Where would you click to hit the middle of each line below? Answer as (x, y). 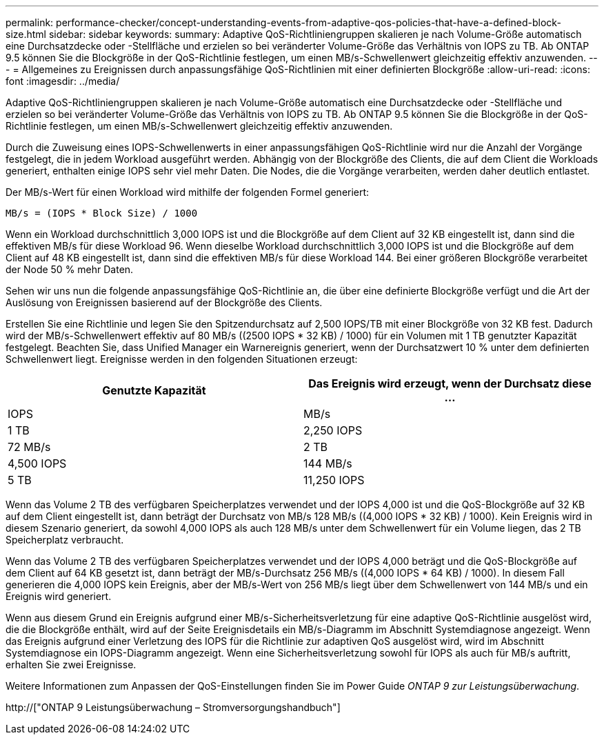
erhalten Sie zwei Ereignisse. (71, 664)
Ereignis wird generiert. (59, 596)
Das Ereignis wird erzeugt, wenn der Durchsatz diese (450, 383)
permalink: (30, 22)
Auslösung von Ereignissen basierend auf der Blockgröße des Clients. (164, 302)
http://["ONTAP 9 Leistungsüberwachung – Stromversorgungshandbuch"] (173, 707)
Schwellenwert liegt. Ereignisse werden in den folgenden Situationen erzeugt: (182, 359)
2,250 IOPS (333, 430)
